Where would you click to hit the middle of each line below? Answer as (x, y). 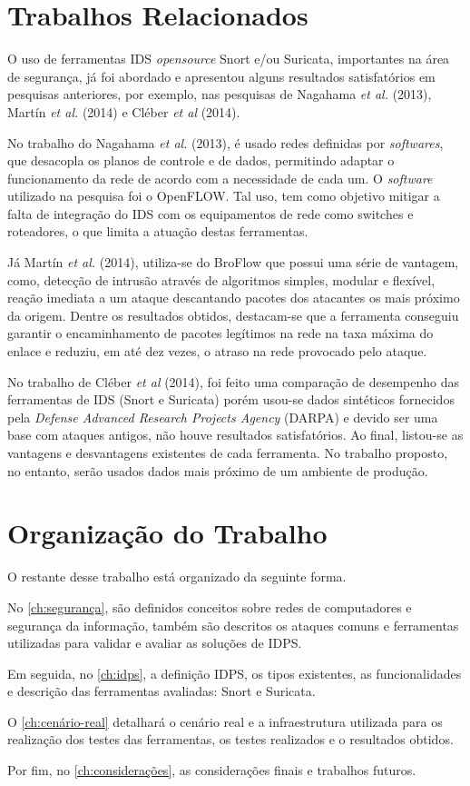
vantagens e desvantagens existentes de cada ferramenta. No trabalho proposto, (228, 453)
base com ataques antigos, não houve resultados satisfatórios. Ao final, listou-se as (235, 435)
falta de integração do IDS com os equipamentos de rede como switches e (211, 213)
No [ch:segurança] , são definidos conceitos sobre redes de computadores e (210, 607)
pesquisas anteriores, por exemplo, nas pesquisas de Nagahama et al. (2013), (220, 94)
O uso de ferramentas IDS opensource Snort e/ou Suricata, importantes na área (229, 59)
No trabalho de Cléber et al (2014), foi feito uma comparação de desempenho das (234, 381)
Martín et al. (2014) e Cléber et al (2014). (124, 111)
